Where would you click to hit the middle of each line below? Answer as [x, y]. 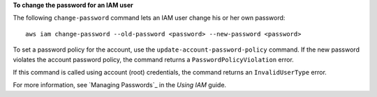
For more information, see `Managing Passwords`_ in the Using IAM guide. [120, 85]
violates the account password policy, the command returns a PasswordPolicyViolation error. [154, 59]
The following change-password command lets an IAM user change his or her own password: [149, 18]
